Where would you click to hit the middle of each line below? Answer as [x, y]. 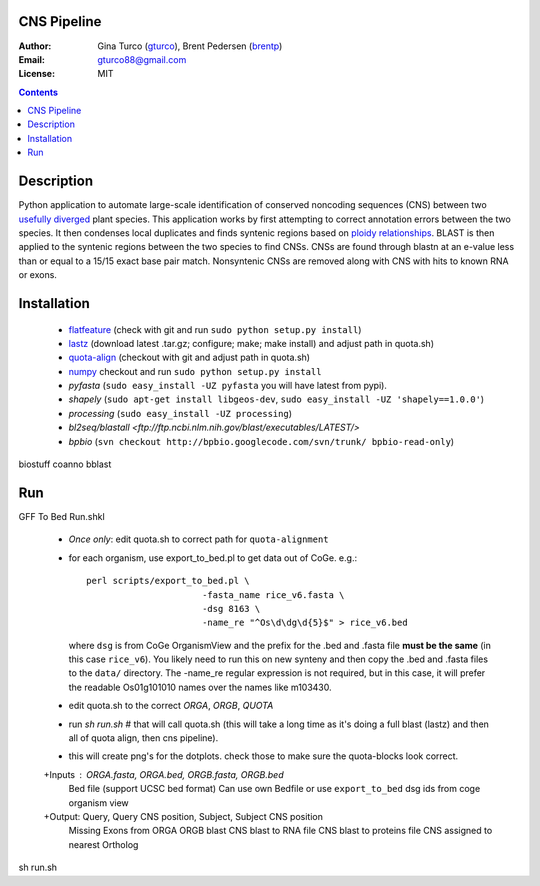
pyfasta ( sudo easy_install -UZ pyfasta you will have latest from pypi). [227, 386]
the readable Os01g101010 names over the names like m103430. [200, 687]
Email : [31, 59]
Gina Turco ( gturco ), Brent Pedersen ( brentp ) [190, 46]
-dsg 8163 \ [231, 608]
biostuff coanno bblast [65, 464]
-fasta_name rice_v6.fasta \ [273, 594]
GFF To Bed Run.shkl [61, 516]
